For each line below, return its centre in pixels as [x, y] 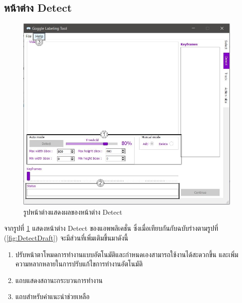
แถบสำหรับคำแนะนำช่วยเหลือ [52, 296]
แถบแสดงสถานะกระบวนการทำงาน [59, 280]
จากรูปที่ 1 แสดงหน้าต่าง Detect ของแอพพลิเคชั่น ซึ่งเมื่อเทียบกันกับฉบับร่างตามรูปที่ [111, 228]
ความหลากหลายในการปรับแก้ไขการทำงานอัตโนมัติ [79, 264]
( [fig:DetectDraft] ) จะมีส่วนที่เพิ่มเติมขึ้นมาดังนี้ [66, 237]
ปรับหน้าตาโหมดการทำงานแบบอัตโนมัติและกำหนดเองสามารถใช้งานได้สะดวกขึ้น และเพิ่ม [127, 254]
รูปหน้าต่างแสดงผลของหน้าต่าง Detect [73, 212]
